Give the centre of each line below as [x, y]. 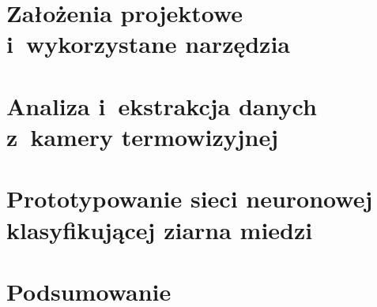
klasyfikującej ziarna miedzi [160, 229]
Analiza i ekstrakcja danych [162, 105]
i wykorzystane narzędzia [148, 44]
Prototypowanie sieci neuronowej [190, 198]
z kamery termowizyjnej [143, 136]
